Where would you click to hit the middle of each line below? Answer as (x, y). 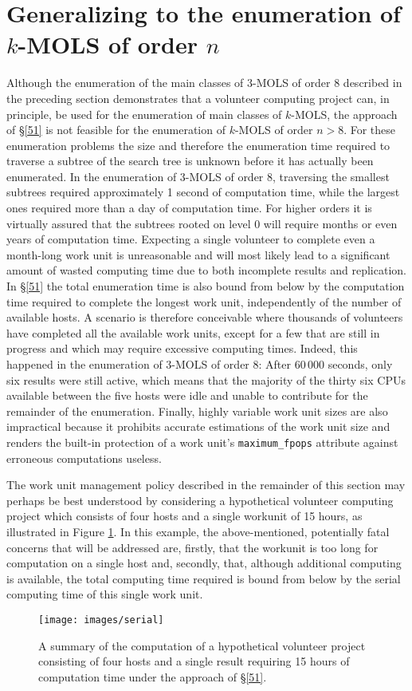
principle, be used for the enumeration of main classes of (144, 114)
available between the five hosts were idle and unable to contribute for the (187, 395)
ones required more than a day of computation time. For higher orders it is (189, 208)
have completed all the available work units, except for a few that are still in (193, 332)
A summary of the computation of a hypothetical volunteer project (202, 645)
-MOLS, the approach (344, 114)
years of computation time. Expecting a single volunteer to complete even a (191, 239)
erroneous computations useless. (84, 458)
